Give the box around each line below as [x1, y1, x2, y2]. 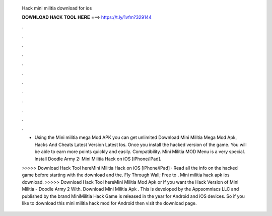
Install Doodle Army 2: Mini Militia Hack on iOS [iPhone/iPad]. [34, 156, 162, 162]
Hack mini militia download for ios [22, 5, 92, 11]
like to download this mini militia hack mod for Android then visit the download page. [22, 200, 197, 206]
